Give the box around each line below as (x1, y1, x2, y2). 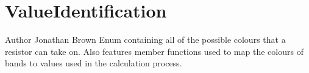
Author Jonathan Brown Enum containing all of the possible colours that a (5, 33, 286, 46)
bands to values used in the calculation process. (5, 57, 182, 69)
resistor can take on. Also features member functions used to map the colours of (5, 45, 304, 57)
